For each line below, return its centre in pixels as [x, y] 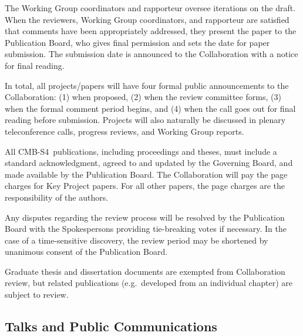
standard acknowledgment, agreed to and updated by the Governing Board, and [149, 163]
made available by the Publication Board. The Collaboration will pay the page [146, 174]
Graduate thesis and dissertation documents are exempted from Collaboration [145, 271]
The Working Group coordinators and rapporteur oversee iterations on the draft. [150, 8]
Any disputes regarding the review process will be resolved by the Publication [145, 217]
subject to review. [37, 295]
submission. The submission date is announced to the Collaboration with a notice [151, 54]
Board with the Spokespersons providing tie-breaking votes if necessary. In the [146, 229]
